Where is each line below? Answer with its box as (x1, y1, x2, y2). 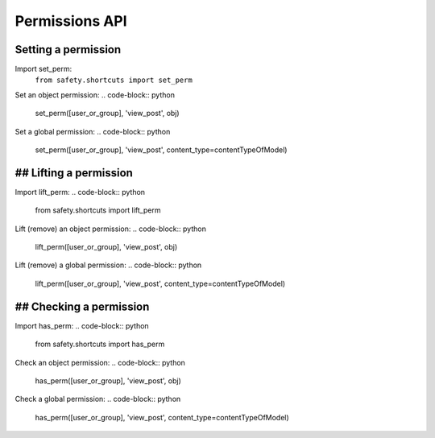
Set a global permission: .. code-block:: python (14, 126, 171, 136)
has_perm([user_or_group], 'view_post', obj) (35, 375, 181, 386)
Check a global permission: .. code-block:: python (14, 395, 181, 404)
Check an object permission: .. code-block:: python (14, 357, 185, 367)
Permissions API (14, 12, 128, 30)
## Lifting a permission (14, 166, 133, 180)
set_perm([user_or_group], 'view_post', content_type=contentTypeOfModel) (35, 145, 288, 155)
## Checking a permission (14, 300, 150, 313)
